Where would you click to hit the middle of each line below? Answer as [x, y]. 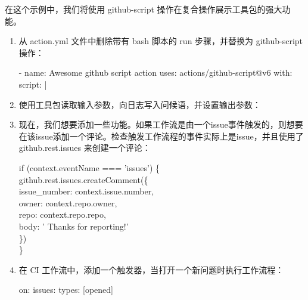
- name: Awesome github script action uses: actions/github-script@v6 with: [155, 72]
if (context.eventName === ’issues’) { [89, 167]
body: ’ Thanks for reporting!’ [74, 226]
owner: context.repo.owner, [68, 202]
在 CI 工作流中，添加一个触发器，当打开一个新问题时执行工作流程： [151, 269]
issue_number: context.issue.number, [86, 191]
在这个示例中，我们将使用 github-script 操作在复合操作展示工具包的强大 [144, 9]
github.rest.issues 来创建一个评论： [85, 148]
